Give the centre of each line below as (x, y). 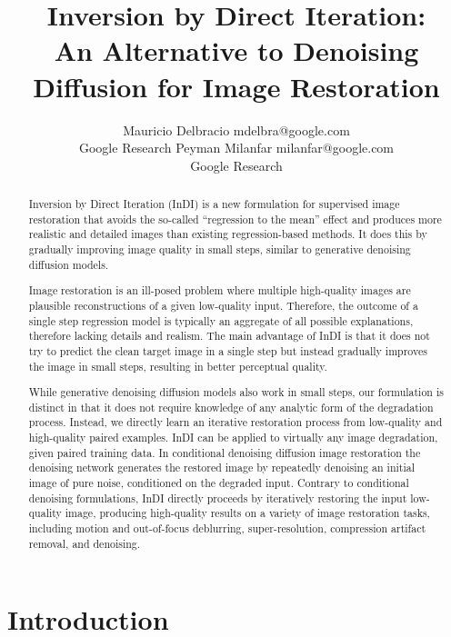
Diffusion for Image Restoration (236, 86)
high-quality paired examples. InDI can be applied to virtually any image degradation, (233, 438)
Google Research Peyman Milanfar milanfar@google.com (236, 148)
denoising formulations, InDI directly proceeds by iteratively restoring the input (218, 498)
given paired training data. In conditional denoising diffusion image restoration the (225, 452)
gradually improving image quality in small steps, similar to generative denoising (220, 249)
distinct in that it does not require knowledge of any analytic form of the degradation (231, 407)
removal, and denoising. (85, 543)
